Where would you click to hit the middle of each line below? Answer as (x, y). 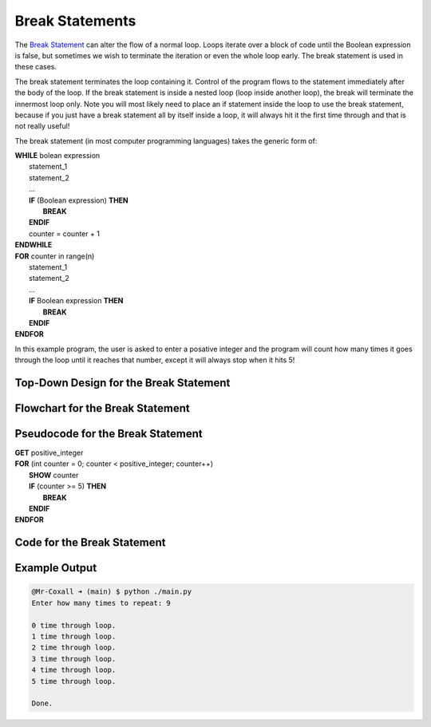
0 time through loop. (74, 625)
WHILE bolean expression (57, 156)
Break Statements (75, 21)
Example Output (56, 568)
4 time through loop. (74, 670)
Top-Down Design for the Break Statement (123, 383)
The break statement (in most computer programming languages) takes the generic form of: (166, 140)
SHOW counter (54, 475)
